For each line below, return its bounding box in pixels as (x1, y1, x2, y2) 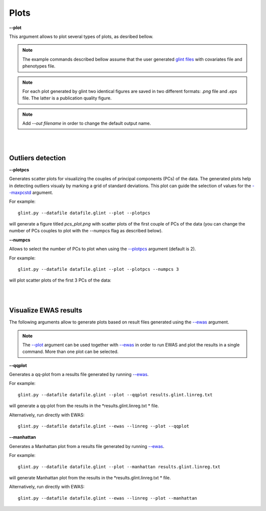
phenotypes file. (22, 63, 56, 69)
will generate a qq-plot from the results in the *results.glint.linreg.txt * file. (9, 403, 159, 409)
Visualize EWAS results (9, 306, 82, 315)
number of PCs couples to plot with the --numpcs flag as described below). (9, 228, 163, 234)
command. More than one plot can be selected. (22, 349, 119, 354)
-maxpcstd (9, 190, 32, 195)
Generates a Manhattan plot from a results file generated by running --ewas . (9, 443, 165, 449)
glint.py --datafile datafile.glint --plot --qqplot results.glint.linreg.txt (18, 392, 213, 397)
